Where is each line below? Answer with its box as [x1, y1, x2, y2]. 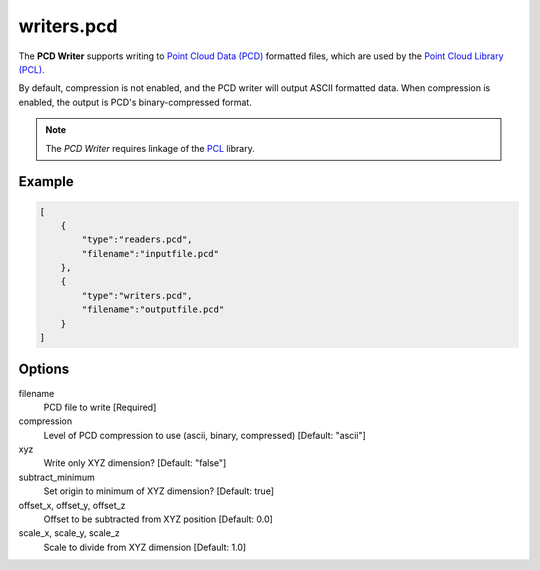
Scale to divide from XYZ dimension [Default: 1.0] [43, 541, 247, 553]
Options [18, 361, 70, 378]
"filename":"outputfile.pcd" [81, 304, 225, 315]
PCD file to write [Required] [43, 401, 157, 413]
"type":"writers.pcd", [81, 290, 194, 301]
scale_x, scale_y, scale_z [18, 527, 120, 539]
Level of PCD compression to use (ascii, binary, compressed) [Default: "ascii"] [43, 429, 367, 441]
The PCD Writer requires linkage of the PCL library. [45, 142, 255, 154]
